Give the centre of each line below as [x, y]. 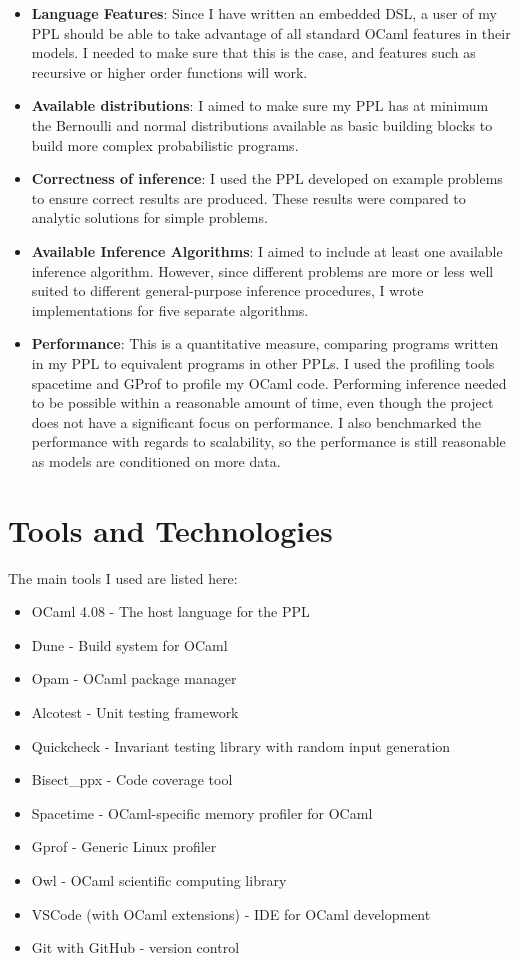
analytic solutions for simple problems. [149, 217]
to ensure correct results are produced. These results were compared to [248, 197]
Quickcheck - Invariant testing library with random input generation [241, 745]
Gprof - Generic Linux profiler [124, 846]
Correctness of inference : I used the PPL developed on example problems [267, 178]
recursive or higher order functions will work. [169, 71]
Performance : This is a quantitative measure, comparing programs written [265, 343]
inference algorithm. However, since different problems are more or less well [262, 270]
